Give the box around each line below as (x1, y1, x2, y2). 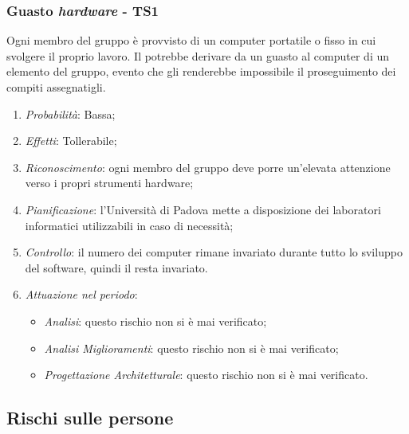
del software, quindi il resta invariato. (25, 259, 208, 276)
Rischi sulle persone (6, 405, 174, 430)
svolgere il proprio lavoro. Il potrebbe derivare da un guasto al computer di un (6, 47, 390, 64)
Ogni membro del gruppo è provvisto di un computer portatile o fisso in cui (6, 32, 376, 49)
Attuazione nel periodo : (25, 286, 138, 303)
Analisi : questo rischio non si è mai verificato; (44, 312, 267, 329)
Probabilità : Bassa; (25, 105, 116, 122)
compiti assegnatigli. (6, 79, 106, 95)
